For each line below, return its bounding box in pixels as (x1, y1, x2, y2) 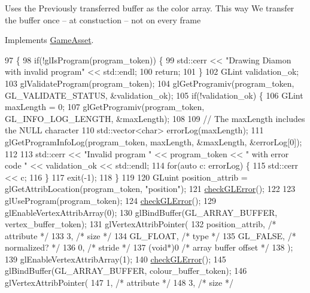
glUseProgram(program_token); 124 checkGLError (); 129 (5, 194, 217, 206)
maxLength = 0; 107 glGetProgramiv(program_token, (5, 100, 205, 113)
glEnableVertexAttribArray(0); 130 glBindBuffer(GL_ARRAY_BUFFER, (5, 206, 278, 218)
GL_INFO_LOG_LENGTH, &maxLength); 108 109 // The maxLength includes (5, 112, 305, 124)
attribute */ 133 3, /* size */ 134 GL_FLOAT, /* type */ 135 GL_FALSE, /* (5, 229, 296, 242)
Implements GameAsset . (5, 33, 94, 46)
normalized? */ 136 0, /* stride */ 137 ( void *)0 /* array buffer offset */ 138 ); (5, 241, 293, 254)
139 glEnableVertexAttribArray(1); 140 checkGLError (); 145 (5, 252, 226, 265)
